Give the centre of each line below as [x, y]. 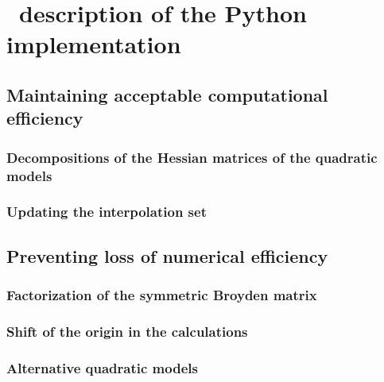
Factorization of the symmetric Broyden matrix [162, 295]
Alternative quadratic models [102, 367]
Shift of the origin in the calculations [127, 331]
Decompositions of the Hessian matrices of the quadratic [192, 157]
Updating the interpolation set [107, 212]
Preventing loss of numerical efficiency [167, 255]
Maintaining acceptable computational [167, 94]
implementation [94, 44]
